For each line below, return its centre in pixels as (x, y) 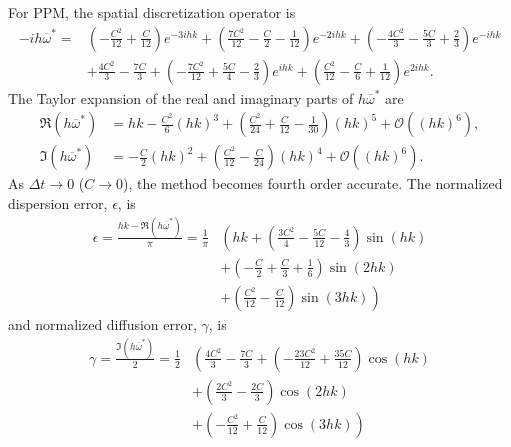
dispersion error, (58, 202)
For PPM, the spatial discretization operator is (152, 12)
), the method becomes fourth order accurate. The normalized (313, 183)
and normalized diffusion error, (102, 323)
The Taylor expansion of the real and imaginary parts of (181, 97)
